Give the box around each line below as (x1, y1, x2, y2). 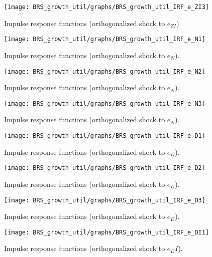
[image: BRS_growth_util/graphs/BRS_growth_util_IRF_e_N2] (4, 68, 205, 75)
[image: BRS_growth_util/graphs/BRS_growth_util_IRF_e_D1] (4, 132, 205, 139)
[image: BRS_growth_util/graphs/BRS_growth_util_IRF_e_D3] (4, 196, 205, 204)
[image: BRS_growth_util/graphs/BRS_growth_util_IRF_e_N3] (4, 100, 205, 107)
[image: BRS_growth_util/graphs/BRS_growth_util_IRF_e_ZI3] (4, 4, 209, 11)
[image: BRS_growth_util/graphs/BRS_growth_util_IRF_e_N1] (4, 36, 205, 43)
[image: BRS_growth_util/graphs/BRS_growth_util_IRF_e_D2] (4, 164, 205, 172)
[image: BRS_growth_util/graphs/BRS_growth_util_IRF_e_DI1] (4, 228, 209, 236)
